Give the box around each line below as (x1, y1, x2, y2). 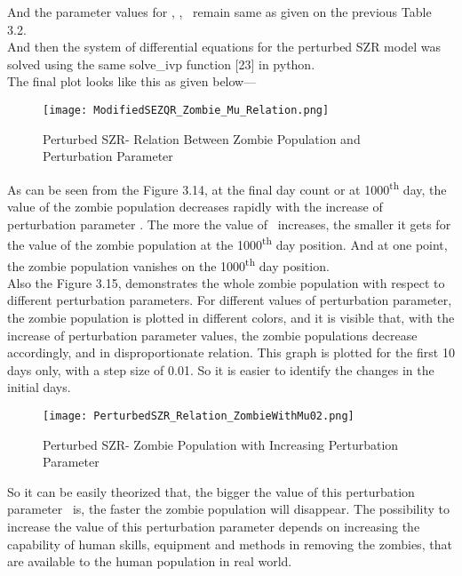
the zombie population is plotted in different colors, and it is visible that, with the (7, 308, 455, 326)
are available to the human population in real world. (7, 552, 292, 571)
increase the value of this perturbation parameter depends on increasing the (7, 516, 420, 535)
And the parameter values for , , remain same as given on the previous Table (7, 3, 432, 20)
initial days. (7, 378, 71, 396)
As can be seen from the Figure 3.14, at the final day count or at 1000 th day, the (7, 177, 447, 198)
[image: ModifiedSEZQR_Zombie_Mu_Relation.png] (43, 103, 330, 116)
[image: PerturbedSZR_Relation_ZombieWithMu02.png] (43, 409, 354, 422)
